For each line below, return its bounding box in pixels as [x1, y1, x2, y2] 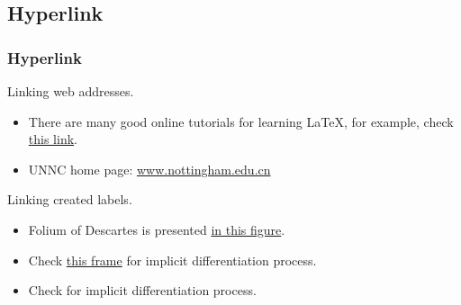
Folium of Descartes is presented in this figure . [28, 220, 285, 238]
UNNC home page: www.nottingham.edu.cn [28, 159, 271, 178]
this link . [28, 130, 77, 148]
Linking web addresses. [7, 82, 134, 100]
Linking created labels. [7, 190, 132, 209]
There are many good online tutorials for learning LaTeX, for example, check [28, 112, 454, 130]
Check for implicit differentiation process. [28, 281, 257, 300]
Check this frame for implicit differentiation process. [28, 250, 317, 269]
